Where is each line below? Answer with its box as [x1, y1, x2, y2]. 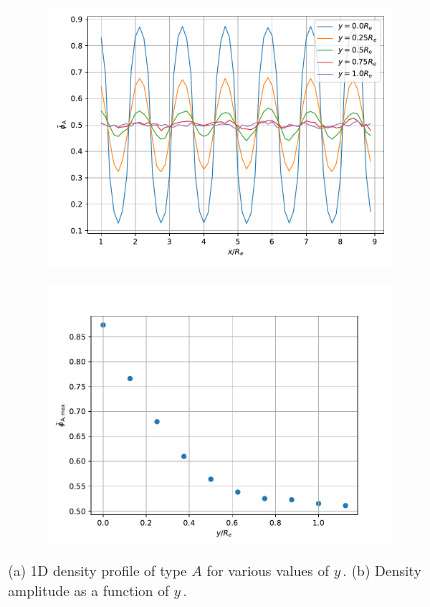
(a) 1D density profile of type [8, 560, 187, 581]
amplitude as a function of [8, 579, 170, 600]
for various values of [206, 560, 329, 581]
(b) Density [351, 560, 422, 581]
